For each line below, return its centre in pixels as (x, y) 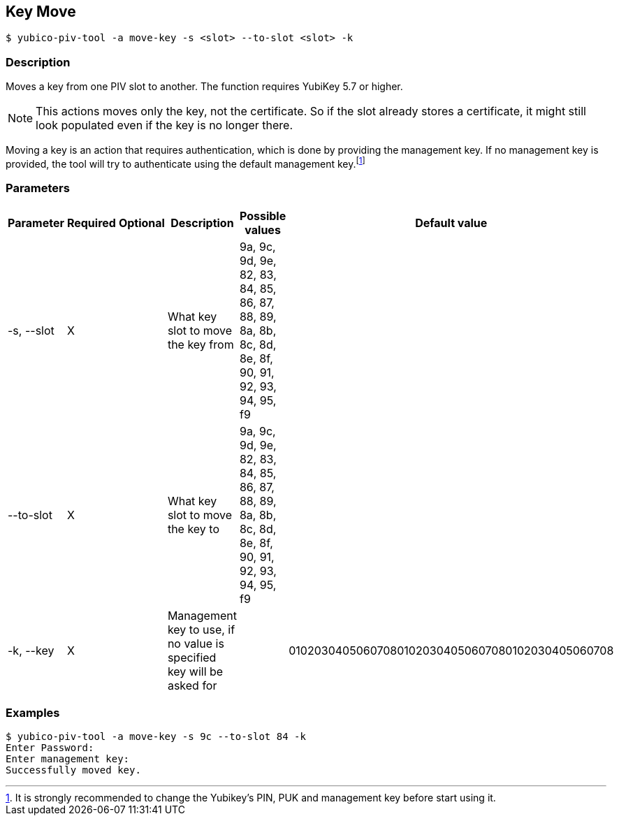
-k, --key (31, 650)
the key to (194, 529)
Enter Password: (50, 748)
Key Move (41, 12)
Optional (141, 223)
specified (192, 657)
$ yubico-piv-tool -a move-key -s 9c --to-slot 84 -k (156, 737)
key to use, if (201, 629)
